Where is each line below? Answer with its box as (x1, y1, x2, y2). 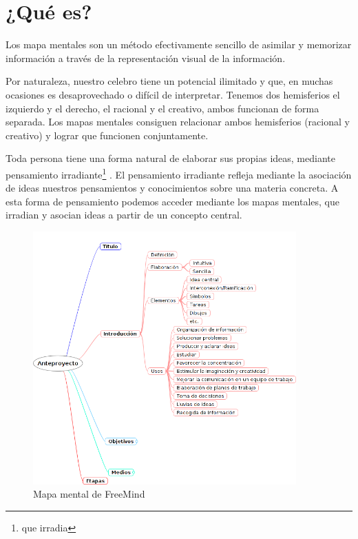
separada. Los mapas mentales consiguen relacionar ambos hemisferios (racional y (6, 114, 350, 129)
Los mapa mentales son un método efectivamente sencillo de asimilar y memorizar (6, 37, 352, 52)
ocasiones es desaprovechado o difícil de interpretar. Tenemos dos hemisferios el (6, 87, 340, 101)
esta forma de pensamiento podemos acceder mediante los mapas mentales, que (6, 194, 340, 208)
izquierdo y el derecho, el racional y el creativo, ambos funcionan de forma (6, 101, 319, 115)
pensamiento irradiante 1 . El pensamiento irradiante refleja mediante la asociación (6, 165, 352, 181)
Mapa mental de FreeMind (33, 487, 145, 501)
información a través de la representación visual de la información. (6, 50, 286, 65)
